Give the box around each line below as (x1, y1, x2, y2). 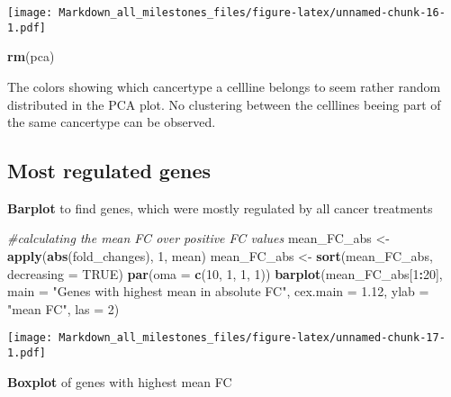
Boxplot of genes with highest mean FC (7, 372, 232, 391)
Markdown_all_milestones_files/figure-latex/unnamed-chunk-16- (59, 6, 446, 19)
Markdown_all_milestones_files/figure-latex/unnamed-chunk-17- (59, 331, 446, 345)
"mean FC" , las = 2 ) (7, 299, 120, 318)
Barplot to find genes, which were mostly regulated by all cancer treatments (7, 198, 433, 217)
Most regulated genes (7, 157, 212, 185)
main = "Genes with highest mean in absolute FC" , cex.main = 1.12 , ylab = (7, 282, 429, 301)
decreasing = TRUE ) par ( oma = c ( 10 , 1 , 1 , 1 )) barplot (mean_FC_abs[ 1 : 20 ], (7, 264, 443, 283)
